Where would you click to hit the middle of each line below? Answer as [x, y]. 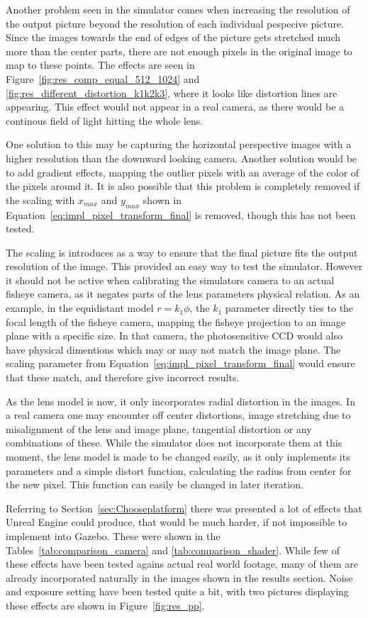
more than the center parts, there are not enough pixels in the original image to [179, 51]
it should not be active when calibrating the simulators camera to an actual [170, 280]
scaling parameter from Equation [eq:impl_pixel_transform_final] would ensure [180, 363]
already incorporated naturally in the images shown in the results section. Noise [179, 577]
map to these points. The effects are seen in [100, 65]
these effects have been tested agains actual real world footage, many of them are [182, 564]
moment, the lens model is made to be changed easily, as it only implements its [178, 457]
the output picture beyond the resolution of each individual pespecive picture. [175, 23]
